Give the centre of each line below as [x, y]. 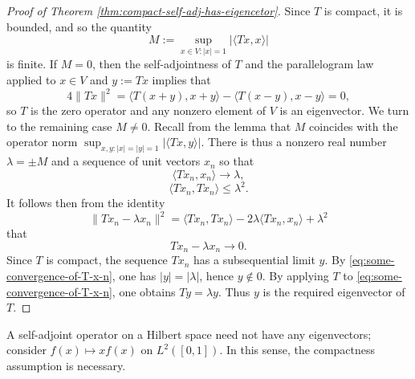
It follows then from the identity [86, 203]
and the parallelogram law [309, 64]
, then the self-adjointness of [162, 64]
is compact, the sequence [107, 260]
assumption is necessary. [66, 365]
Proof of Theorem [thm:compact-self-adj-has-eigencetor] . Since [159, 10]
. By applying [295, 275]
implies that [181, 79]
